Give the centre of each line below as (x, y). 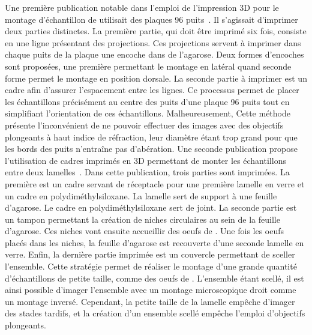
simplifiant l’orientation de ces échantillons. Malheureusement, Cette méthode (148, 113)
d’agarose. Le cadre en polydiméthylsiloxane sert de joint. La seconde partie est (151, 207)
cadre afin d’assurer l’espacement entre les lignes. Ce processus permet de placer (152, 90)
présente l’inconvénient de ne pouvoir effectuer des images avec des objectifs (144, 125)
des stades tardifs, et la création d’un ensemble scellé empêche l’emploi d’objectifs (155, 313)
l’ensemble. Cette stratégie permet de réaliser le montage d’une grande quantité (151, 266)
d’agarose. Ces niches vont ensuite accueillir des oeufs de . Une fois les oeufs (145, 231)
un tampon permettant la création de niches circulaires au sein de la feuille (142, 219)
